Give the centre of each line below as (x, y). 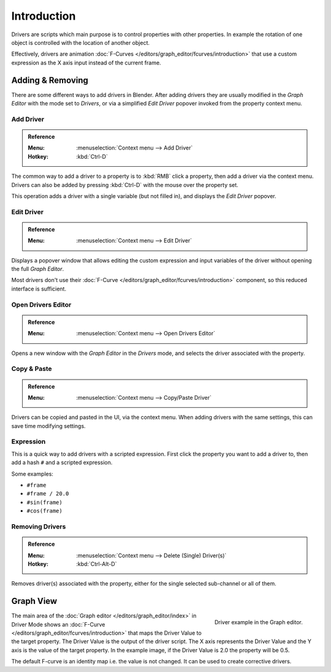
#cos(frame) (44, 511)
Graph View (34, 601)
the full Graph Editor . (38, 269)
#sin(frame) (44, 502)
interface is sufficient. (39, 289)
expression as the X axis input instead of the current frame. (86, 63)
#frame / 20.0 (48, 494)
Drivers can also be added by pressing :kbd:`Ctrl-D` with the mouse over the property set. (125, 185)
